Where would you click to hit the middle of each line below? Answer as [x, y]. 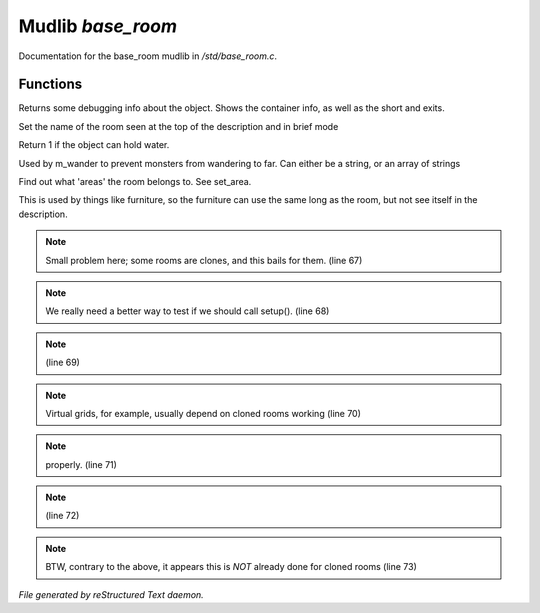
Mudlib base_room [98, 26]
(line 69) [62, 362]
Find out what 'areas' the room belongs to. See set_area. [135, 182]
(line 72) [62, 516]
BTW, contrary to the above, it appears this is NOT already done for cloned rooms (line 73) [231, 567]
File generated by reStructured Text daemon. [111, 594]
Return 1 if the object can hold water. [94, 145]
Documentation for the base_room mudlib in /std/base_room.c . [148, 56]
